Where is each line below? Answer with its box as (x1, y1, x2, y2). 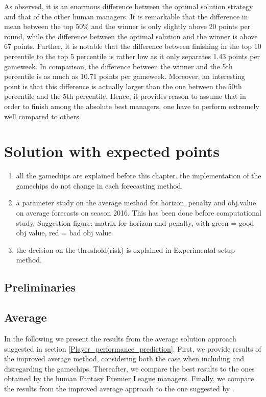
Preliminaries (4, 279, 76, 295)
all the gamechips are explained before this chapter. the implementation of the (16, 170, 261, 181)
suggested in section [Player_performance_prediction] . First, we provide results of (4, 343, 261, 354)
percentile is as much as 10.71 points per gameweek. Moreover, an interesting (4, 71, 245, 82)
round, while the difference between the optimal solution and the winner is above (4, 31, 258, 41)
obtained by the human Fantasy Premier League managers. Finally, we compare (4, 373, 254, 384)
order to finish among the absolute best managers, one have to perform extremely (4, 100, 259, 111)
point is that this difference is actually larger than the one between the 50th (4, 81, 242, 91)
